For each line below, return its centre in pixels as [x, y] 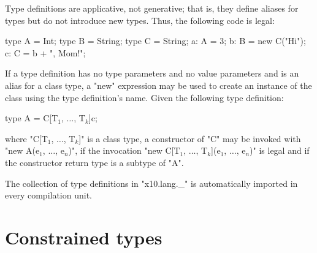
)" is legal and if [280, 150]
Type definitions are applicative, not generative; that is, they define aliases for [152, 8]
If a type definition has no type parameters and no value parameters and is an [152, 73]
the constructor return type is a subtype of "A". [94, 162]
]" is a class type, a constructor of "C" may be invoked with [190, 138]
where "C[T [26, 138]
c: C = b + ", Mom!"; [45, 52]
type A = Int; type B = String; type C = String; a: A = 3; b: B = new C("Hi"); [155, 41]
